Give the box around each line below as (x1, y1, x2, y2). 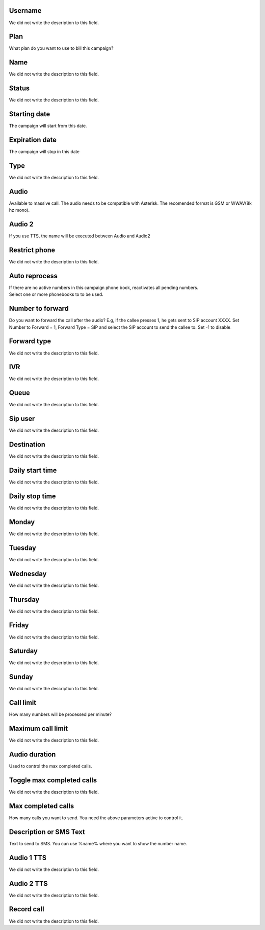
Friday (9, 621, 29, 630)
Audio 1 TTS (9, 853, 47, 862)
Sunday (9, 673, 33, 681)
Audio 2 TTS (9, 879, 48, 888)
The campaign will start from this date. (9, 123, 87, 129)
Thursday (9, 595, 40, 604)
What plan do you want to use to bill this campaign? (9, 45, 114, 51)
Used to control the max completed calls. (9, 763, 93, 769)
